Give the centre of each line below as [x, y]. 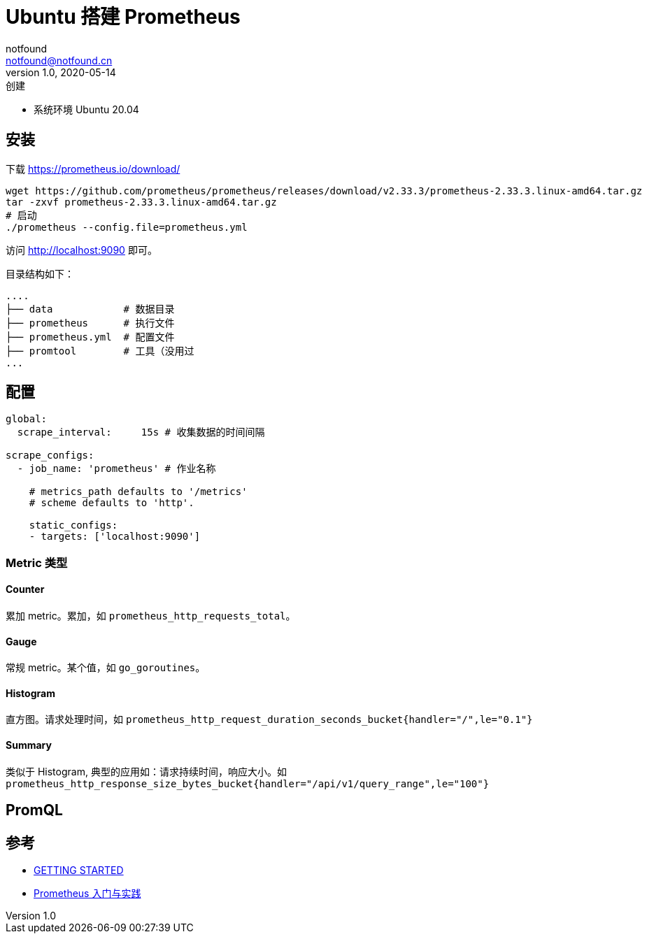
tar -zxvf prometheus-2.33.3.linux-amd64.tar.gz [141, 202]
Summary [29, 745]
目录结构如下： [40, 273]
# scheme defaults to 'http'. [112, 503]
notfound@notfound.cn [59, 60]
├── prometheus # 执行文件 [90, 323]
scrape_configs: [50, 456]
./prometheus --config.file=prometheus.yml [127, 227]
